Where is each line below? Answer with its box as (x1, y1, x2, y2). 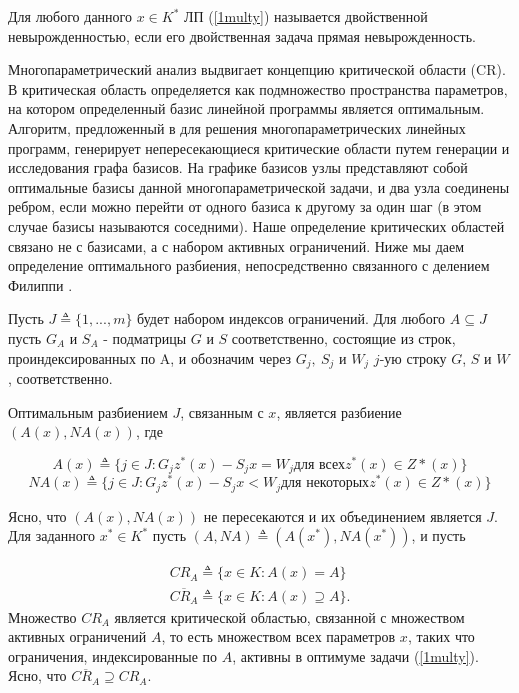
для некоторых (280, 476, 370, 491)
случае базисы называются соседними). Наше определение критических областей (8, 215, 505, 236)
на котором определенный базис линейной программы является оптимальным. (8, 98, 485, 119)
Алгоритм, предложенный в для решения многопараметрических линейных (8, 117, 466, 138)
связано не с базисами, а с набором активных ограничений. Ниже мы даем (8, 235, 465, 256)
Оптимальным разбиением (8, 401, 168, 422)
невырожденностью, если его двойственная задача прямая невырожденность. (8, 25, 476, 46)
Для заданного (8, 525, 96, 546)
